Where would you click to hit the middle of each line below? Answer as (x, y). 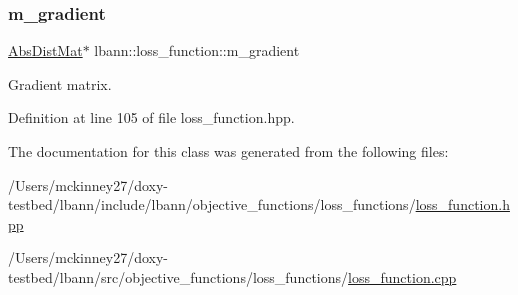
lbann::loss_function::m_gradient (197, 50)
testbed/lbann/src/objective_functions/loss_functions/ (178, 276)
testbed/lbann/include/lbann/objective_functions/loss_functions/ (212, 204)
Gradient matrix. (60, 83)
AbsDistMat (45, 50)
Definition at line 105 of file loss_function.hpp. (151, 117)
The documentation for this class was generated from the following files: (228, 151)
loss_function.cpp (402, 276)
